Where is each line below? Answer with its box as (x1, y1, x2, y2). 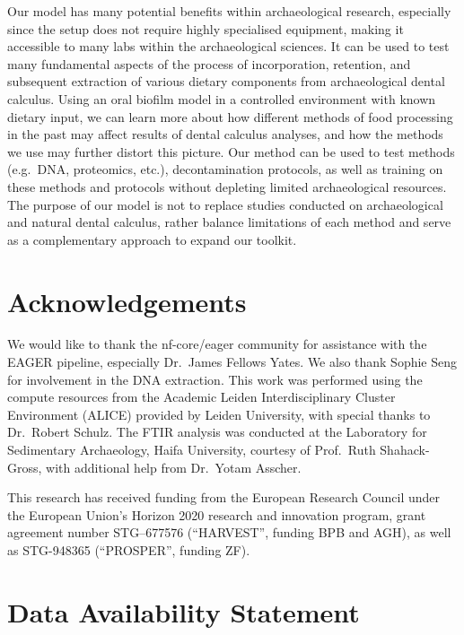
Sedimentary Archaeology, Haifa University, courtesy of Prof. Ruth (7, 440, 376, 458)
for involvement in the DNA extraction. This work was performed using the (7, 370, 423, 388)
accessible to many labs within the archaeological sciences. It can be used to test (7, 37, 450, 56)
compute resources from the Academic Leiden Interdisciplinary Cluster (7, 387, 396, 406)
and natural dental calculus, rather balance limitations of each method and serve (7, 213, 451, 231)
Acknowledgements (7, 283, 247, 319)
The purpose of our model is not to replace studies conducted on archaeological (7, 195, 443, 213)
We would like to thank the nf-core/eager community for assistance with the (7, 335, 427, 353)
